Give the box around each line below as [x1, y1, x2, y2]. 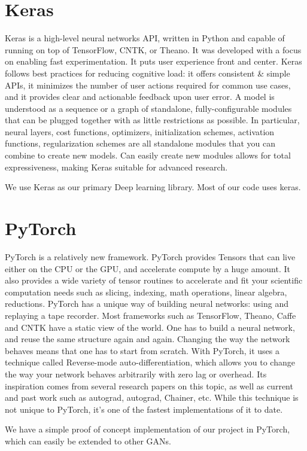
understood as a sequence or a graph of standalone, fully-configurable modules [5, 102, 292, 114]
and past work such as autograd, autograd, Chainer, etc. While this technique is [5, 391, 299, 404]
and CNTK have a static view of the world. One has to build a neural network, [5, 321, 295, 333]
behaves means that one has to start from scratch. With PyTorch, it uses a [5, 344, 279, 356]
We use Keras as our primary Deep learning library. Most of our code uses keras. [5, 181, 301, 193]
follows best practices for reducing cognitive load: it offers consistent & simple [5, 66, 290, 79]
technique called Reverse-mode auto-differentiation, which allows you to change [5, 356, 295, 368]
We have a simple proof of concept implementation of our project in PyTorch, [5, 423, 290, 435]
